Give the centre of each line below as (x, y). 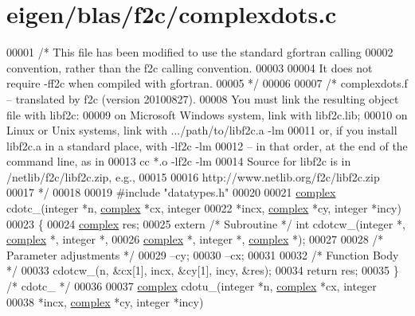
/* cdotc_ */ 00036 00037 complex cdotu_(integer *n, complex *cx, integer (192, 286)
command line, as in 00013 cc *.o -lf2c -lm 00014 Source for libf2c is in (179, 161)
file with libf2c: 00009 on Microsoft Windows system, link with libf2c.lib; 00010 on (207, 114)
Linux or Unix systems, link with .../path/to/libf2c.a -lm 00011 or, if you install (202, 130)
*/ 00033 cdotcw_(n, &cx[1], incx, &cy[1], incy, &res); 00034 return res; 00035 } (203, 270)
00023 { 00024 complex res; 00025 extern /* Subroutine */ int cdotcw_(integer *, (206, 223)
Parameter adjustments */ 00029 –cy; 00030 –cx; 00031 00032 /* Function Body (203, 254)
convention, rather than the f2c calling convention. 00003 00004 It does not (190, 67)
